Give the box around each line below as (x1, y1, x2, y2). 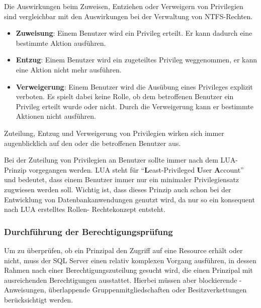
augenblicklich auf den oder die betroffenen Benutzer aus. (4, 137, 181, 148)
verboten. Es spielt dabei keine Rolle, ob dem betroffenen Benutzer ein (16, 91, 234, 102)
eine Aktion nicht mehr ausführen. (16, 64, 122, 74)
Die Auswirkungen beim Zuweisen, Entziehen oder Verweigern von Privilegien (4, 1, 243, 11)
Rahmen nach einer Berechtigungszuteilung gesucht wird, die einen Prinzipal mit (4, 265, 253, 275)
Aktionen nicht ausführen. (16, 111, 97, 121)
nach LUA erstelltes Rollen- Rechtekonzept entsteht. (4, 204, 165, 214)
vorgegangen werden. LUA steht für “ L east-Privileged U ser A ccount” (29, 164, 244, 175)
